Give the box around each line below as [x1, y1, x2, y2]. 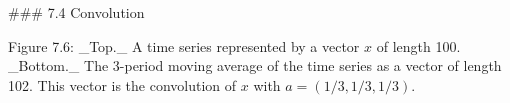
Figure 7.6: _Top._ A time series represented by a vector [8, 35, 360, 56]
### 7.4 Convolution [8, 2, 145, 22]
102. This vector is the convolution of [8, 74, 237, 95]
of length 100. [376, 35, 461, 56]
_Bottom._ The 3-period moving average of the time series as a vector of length [8, 55, 502, 76]
